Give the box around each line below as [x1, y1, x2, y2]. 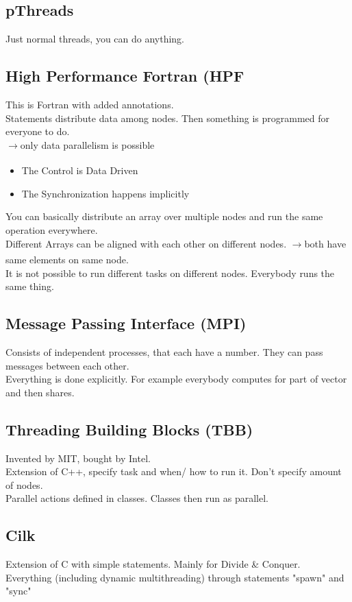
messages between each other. [5, 358, 129, 372]
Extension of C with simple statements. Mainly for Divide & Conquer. [5, 557, 301, 571]
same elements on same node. [5, 252, 129, 266]
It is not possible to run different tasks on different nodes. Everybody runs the [5, 265, 335, 280]
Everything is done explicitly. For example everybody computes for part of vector [5, 372, 347, 386]
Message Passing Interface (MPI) [5, 313, 247, 334]
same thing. [5, 279, 54, 293]
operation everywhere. [5, 222, 98, 237]
